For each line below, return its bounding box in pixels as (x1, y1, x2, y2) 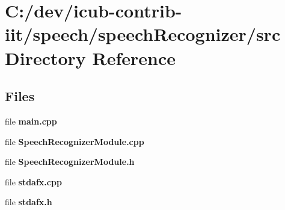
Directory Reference (5, 45, 176, 70)
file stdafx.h (5, 196, 52, 208)
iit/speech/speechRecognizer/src (5, 22, 281, 46)
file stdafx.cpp (5, 175, 62, 188)
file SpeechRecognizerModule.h (5, 155, 135, 168)
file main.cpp (5, 114, 57, 127)
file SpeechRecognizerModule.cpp (5, 135, 144, 147)
